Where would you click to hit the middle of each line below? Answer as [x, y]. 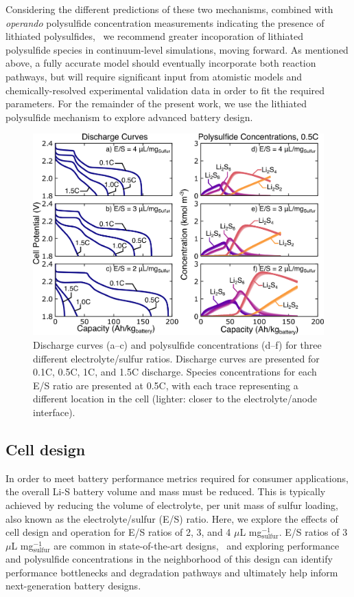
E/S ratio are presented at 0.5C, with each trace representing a [166, 385]
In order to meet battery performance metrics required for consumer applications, [177, 478]
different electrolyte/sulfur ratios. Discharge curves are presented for [176, 358]
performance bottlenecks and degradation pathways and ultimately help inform [172, 572]
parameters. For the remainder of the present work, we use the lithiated [156, 104]
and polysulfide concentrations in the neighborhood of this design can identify [169, 559]
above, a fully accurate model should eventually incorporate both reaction [161, 63]
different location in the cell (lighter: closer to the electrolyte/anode [175, 399]
